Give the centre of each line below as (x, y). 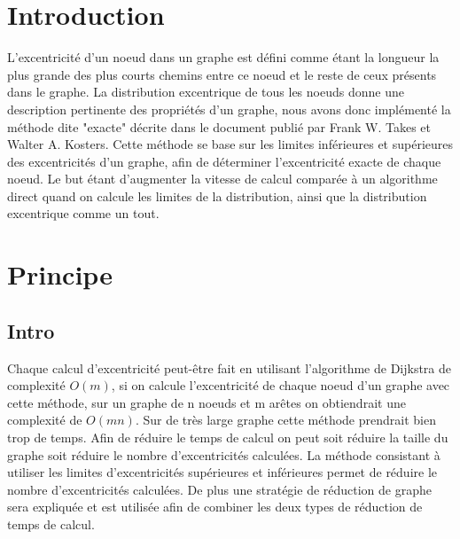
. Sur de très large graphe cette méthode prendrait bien (285, 420)
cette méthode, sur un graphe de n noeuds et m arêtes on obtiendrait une (207, 402)
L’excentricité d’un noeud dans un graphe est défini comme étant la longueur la (223, 57)
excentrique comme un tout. (83, 213)
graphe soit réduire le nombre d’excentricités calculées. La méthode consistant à (224, 454)
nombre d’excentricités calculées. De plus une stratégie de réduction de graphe (219, 489)
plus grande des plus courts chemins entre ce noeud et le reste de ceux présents (222, 74)
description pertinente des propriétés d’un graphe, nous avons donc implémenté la (229, 109)
